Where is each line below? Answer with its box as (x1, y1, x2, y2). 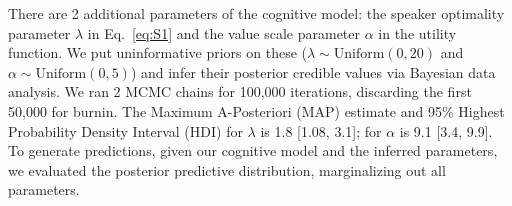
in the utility (378, 22, 457, 43)
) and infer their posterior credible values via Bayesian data (130, 61, 496, 82)
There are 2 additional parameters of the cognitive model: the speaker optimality (8, 3, 505, 23)
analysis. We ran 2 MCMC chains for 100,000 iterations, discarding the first (8, 81, 472, 102)
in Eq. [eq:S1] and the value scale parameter (87, 22, 361, 43)
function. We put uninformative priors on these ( (8, 42, 307, 63)
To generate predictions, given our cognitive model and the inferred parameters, (8, 140, 498, 161)
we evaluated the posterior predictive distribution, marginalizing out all (8, 159, 446, 180)
